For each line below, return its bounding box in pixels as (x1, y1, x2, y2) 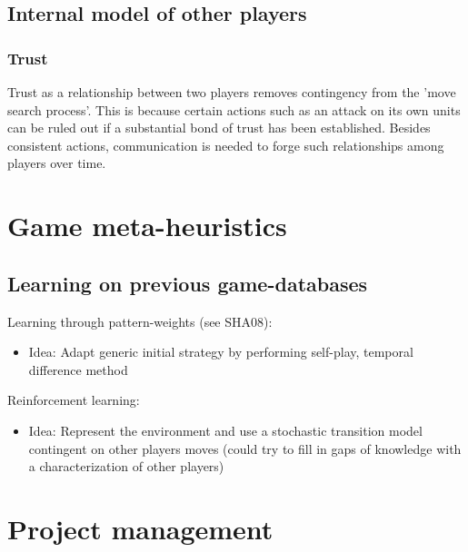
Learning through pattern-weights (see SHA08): (7, 311, 273, 330)
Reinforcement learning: (7, 390, 140, 409)
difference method (28, 360, 128, 379)
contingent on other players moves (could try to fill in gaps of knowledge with (28, 439, 462, 458)
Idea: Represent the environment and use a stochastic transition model (28, 420, 423, 439)
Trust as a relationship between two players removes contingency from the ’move (7, 83, 456, 101)
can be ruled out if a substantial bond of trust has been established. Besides (7, 118, 431, 137)
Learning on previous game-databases (7, 269, 368, 297)
